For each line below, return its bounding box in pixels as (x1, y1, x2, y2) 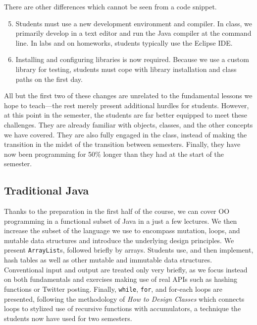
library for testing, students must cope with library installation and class (15, 64, 237, 74)
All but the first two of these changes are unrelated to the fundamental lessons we (4, 90, 253, 101)
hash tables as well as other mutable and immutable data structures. (4, 255, 212, 265)
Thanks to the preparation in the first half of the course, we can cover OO (4, 206, 230, 216)
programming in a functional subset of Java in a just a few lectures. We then (4, 215, 237, 226)
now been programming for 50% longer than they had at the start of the (4, 148, 224, 159)
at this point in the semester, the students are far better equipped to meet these (4, 110, 247, 120)
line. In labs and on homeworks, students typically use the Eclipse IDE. (15, 37, 233, 48)
